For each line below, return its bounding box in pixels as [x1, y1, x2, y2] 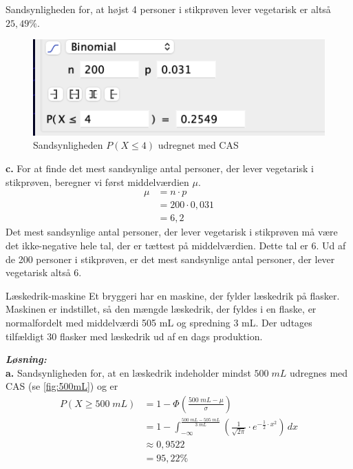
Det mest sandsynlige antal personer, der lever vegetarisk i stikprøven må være [6, 225, 338, 239]
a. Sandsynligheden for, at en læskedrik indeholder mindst [6, 365, 251, 379]
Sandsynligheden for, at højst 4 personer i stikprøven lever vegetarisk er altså [6, 2, 331, 16]
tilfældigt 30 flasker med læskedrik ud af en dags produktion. [6, 329, 263, 343]
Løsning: [6, 352, 47, 366]
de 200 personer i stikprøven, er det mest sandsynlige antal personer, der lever [6, 251, 335, 266]
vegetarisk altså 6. [6, 265, 82, 280]
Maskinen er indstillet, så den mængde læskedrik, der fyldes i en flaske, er [6, 302, 317, 316]
